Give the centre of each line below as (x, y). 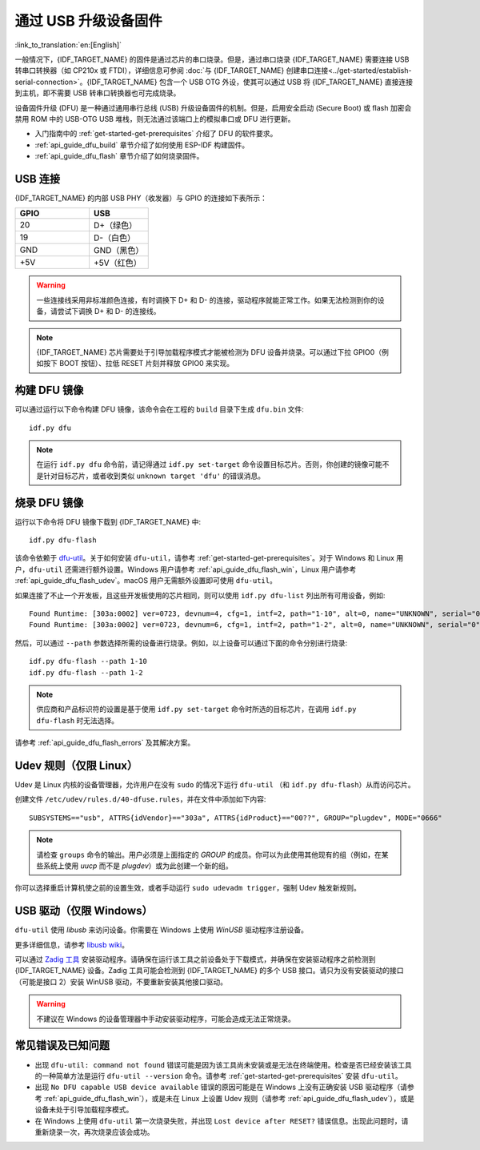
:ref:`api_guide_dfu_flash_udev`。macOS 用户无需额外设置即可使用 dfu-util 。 (146, 581)
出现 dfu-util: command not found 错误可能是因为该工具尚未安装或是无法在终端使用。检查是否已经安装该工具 (223, 1064)
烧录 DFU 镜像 (49, 503)
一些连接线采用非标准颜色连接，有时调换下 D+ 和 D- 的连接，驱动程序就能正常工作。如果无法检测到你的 (207, 300)
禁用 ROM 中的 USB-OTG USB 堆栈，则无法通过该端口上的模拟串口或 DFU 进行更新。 (155, 119)
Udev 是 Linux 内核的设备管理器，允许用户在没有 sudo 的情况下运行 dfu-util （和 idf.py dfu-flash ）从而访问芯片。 (215, 785)
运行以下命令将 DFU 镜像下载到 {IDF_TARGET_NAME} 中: (108, 521)
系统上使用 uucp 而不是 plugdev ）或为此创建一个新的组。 (138, 866)
